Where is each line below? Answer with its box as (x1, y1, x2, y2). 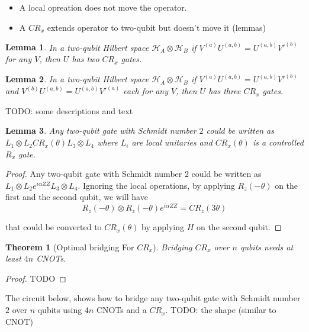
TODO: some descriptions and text (5, 104, 133, 117)
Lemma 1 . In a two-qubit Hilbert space (5, 41, 149, 53)
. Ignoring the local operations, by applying (78, 179, 235, 191)
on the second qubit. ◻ (196, 221, 282, 233)
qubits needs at (240, 240, 294, 253)
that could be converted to (5, 221, 102, 233)
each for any (123, 85, 168, 97)
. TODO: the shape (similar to (165, 304, 276, 316)
